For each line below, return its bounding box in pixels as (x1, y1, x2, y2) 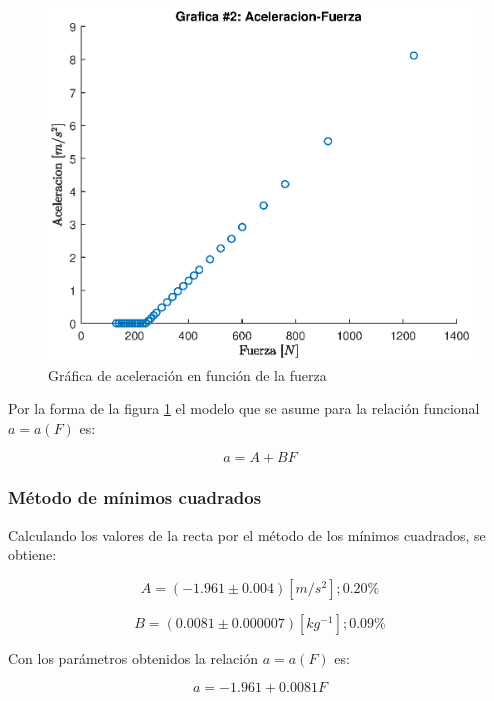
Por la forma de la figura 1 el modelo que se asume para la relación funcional (8, 398, 480, 419)
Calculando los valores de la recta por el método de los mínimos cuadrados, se (8, 524, 486, 545)
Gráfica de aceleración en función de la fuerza (48, 364, 327, 385)
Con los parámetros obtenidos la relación (8, 647, 259, 668)
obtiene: (8, 544, 57, 565)
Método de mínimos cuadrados (8, 485, 262, 510)
